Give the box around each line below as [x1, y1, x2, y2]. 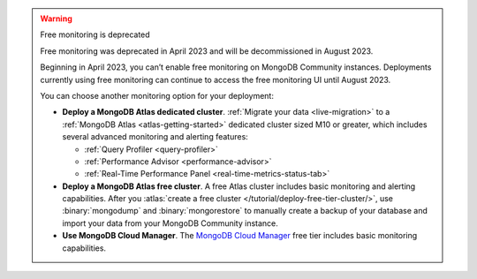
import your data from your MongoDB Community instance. [62, 217, 278, 229]
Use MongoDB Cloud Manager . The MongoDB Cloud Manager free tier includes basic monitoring [62, 230, 418, 241]
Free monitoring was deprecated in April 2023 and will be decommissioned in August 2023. [40, 45, 374, 57]
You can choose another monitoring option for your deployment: [40, 90, 274, 101]
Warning [40, 13, 72, 24]
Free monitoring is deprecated [40, 29, 150, 40]
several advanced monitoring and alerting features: [62, 132, 249, 142]
